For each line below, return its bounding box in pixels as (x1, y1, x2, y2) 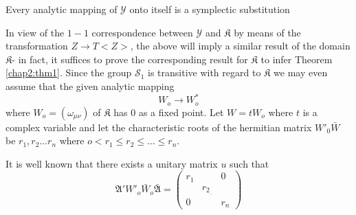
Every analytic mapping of (5, 2, 118, 16)
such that (230, 156, 269, 170)
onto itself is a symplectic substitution (129, 2, 290, 16)
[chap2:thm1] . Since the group (5, 65, 132, 80)
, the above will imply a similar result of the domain (130, 38, 351, 53)
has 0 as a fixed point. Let (113, 104, 224, 119)
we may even (274, 65, 328, 80)
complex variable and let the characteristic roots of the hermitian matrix (5, 120, 312, 134)
